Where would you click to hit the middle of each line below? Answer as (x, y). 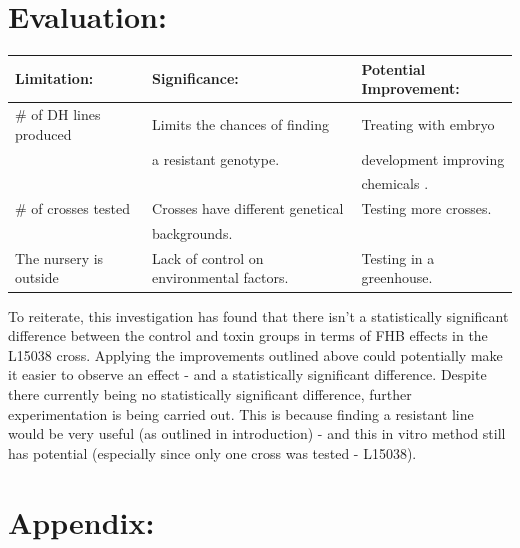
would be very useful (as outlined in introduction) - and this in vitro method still (257, 433)
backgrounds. (192, 233)
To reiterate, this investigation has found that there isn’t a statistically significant (258, 315)
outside (37, 277)
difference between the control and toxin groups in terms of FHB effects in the (248, 335)
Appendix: (81, 521)
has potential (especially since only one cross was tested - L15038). (212, 452)
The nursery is (59, 257)
